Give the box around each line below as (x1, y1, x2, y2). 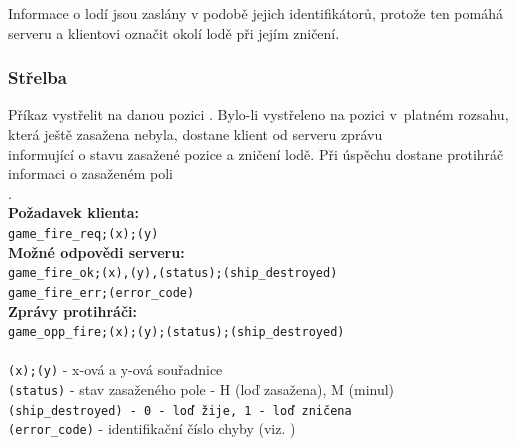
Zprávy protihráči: (8, 300, 138, 321)
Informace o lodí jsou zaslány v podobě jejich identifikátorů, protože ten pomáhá (8, 3, 503, 23)
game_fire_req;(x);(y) (8, 226, 159, 241)
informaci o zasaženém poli (8, 163, 173, 184)
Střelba (8, 65, 67, 90)
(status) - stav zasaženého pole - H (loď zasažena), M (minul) (8, 379, 395, 400)
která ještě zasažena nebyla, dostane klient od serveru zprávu (8, 124, 383, 144)
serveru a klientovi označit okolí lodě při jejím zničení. (8, 22, 340, 43)
